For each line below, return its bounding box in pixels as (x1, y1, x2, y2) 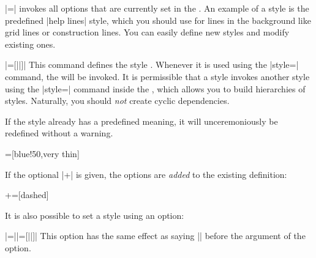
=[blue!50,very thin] (5, 147, 80, 160)
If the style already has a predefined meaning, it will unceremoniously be (5, 114, 278, 127)
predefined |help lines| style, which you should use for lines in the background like (5, 13, 311, 26)
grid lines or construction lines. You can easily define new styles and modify (5, 26, 290, 39)
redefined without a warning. (5, 127, 113, 139)
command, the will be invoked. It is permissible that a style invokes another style (5, 70, 310, 83)
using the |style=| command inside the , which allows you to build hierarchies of (5, 82, 306, 95)
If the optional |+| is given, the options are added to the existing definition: (5, 168, 287, 180)
